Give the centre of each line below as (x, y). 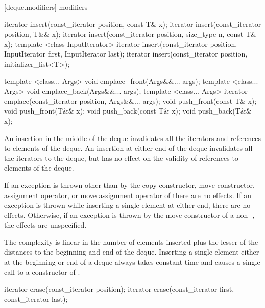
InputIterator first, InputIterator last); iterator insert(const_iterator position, (126, 54)
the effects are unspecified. (45, 225)
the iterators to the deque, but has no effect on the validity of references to (121, 158)
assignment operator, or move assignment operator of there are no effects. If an (128, 195)
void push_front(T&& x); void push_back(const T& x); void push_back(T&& (128, 111)
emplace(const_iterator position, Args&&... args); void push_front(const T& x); (130, 101)
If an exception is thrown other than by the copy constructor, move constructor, (129, 185)
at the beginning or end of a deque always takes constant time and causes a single (132, 262)
